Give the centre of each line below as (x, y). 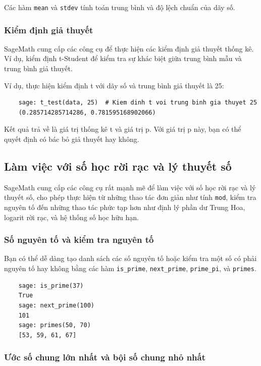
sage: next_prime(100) (56, 305)
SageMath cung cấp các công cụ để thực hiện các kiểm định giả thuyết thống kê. (129, 48)
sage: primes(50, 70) (55, 325)
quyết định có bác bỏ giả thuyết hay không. (72, 139)
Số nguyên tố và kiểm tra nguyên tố (79, 240)
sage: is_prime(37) (51, 285)
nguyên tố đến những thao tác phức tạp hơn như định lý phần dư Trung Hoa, (125, 207)
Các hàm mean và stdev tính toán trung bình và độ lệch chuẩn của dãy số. (120, 7)
